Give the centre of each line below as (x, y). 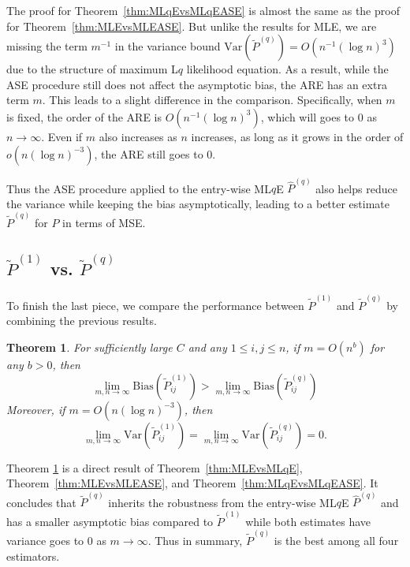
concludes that (41, 502)
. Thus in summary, (195, 540)
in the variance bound (168, 46)
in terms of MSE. (104, 223)
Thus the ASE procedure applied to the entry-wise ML (139, 188)
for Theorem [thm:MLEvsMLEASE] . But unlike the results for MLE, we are (192, 26)
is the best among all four (336, 540)
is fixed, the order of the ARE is (84, 116)
